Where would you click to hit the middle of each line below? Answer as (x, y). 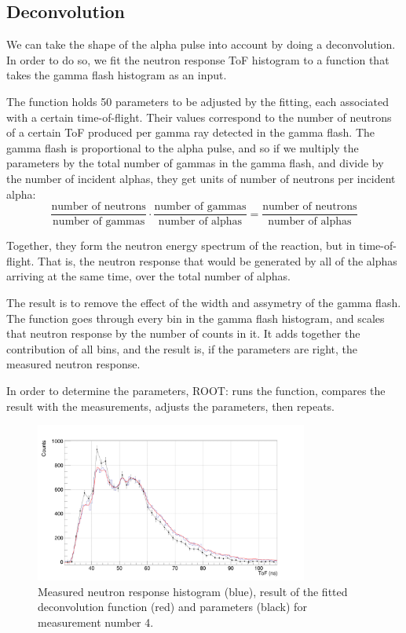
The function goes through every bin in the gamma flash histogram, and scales (196, 318)
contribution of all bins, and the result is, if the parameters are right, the (182, 348)
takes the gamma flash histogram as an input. (117, 75)
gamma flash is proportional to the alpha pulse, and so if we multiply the (183, 147)
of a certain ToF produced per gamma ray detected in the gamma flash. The (191, 132)
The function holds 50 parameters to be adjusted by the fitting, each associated (198, 101)
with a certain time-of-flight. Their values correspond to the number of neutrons (199, 117)
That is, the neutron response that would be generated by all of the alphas (218, 260)
